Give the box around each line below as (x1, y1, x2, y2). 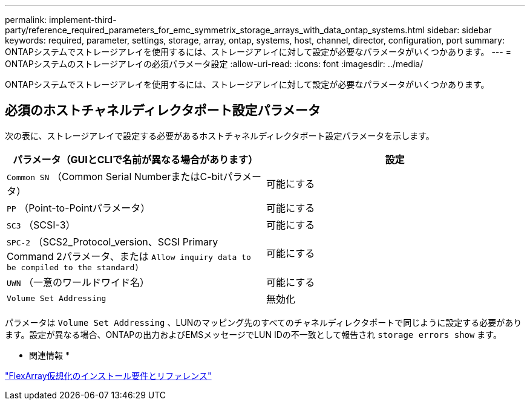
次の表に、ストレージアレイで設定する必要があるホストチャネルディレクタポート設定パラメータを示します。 (5, 130, 434, 141)
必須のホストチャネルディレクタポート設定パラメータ (5, 103, 321, 118)
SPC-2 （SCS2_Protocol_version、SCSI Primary (7, 235, 218, 248)
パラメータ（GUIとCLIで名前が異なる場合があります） (12, 153, 258, 166)
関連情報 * (29, 349, 70, 360)
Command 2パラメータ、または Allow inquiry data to (7, 250, 251, 262)
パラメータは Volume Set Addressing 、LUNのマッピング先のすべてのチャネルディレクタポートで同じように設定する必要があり (5, 317, 522, 328)
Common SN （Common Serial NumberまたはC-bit (7, 170, 223, 183)
